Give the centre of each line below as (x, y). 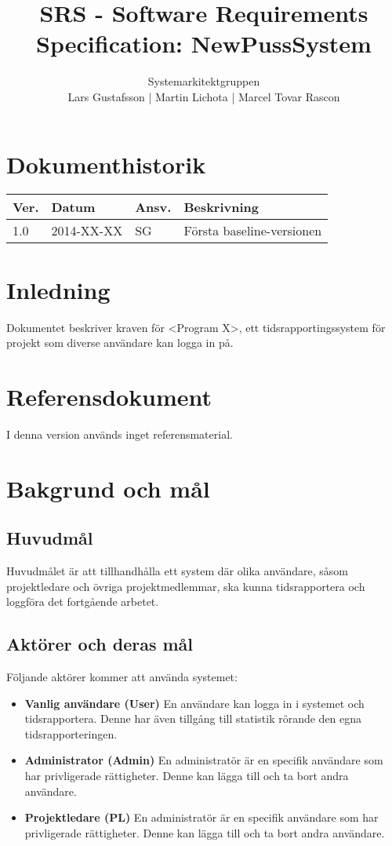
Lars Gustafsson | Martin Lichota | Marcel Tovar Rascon (204, 96)
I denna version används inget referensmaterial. (120, 434)
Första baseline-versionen (253, 231)
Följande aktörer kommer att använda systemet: (122, 677)
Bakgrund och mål (108, 488)
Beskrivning (221, 207)
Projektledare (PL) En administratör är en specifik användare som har (201, 817)
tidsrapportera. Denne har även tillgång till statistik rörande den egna (193, 718)
